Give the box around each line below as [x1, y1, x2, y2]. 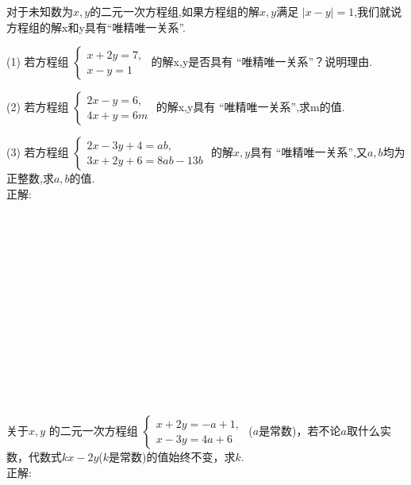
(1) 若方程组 [6, 53, 69, 70]
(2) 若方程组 [6, 98, 69, 115]
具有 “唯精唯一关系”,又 [250, 144, 367, 160]
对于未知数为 [6, 3, 73, 19]
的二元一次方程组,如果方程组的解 [90, 3, 260, 19]
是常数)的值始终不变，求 [109, 448, 236, 465]
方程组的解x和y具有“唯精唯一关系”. [6, 18, 186, 35]
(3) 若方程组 [6, 144, 69, 160]
